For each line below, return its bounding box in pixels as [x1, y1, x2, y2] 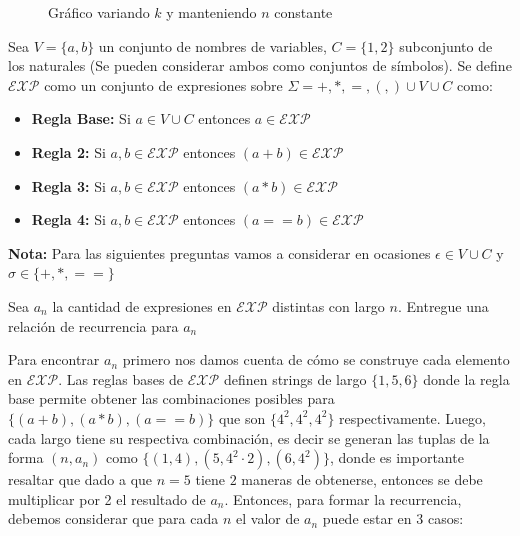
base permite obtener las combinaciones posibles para [8, 388, 335, 409]
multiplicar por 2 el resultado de [8, 488, 206, 509]
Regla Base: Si [31, 108, 131, 129]
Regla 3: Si [31, 175, 106, 196]
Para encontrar [8, 349, 100, 370]
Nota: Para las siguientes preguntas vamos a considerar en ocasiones [8, 242, 431, 263]
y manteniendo [166, 2, 257, 22]
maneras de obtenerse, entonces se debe [241, 469, 483, 490]
